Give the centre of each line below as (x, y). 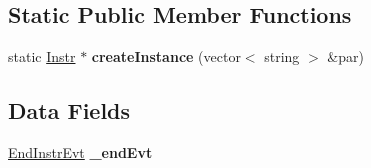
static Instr (42, 56)
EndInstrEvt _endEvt (80, 152)
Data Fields (69, 110)
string (282, 56)
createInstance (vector (166, 56)
